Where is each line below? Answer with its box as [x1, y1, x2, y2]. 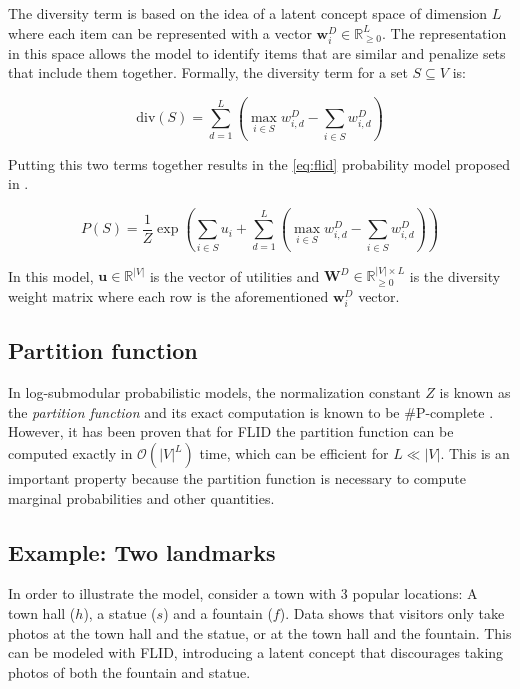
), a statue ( [83, 602, 157, 623]
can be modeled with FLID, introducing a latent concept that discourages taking [8, 642, 504, 663]
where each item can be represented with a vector [8, 22, 312, 43]
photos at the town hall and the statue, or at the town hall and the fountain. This [8, 622, 512, 643]
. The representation [382, 22, 507, 43]
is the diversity [409, 265, 501, 286]
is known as [439, 382, 511, 403]
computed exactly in [8, 443, 133, 463]
